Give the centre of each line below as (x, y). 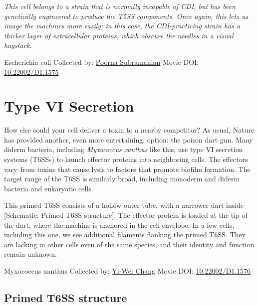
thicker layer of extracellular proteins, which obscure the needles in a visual (119, 35)
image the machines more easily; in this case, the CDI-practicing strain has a (122, 26)
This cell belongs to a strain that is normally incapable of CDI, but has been (120, 6)
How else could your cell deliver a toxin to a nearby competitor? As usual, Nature (129, 130)
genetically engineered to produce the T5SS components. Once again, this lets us (126, 16)
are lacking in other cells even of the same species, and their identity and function (129, 244)
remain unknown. (30, 254)
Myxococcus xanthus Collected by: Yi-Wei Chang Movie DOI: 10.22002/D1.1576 (128, 271)
